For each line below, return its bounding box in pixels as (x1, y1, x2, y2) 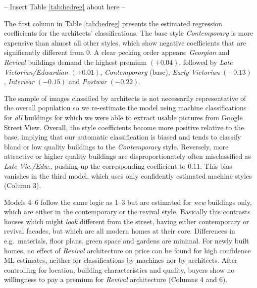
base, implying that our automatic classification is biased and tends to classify (4, 132, 241, 142)
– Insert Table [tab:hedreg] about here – (4, 1, 125, 11)
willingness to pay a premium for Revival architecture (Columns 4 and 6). (4, 274, 228, 285)
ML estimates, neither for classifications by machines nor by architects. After (4, 255, 238, 265)
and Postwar (68, 76, 107, 87)
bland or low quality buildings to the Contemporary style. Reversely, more (4, 141, 229, 151)
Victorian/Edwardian (4, 66, 68, 77)
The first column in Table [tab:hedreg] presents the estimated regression (4, 18, 222, 28)
